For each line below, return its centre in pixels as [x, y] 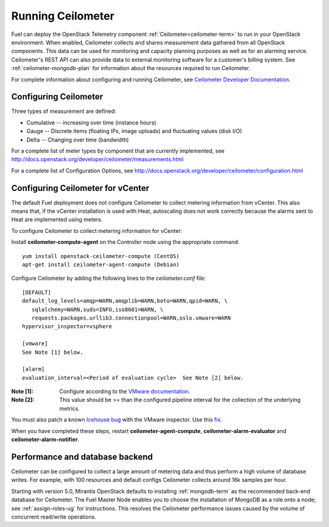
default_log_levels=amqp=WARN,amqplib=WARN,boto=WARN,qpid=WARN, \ [125, 301]
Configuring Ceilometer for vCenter [80, 188]
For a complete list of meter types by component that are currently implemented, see [118, 151]
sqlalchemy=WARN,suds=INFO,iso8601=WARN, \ [97, 309]
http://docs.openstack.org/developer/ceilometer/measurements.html [97, 159]
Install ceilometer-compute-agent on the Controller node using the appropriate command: [126, 242]
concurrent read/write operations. [54, 517]
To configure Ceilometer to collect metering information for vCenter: [97, 231]
